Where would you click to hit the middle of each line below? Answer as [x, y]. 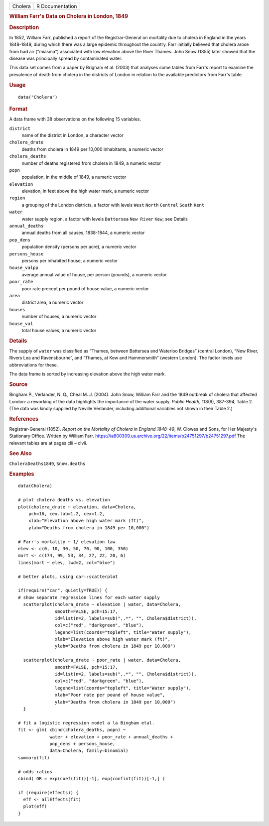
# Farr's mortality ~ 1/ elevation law [67, 542]
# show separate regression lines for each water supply [89, 597]
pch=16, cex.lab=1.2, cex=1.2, [67, 514]
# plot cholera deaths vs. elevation [64, 500]
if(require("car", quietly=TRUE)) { [63, 590]
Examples [22, 474]
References [24, 419]
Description [24, 27]
